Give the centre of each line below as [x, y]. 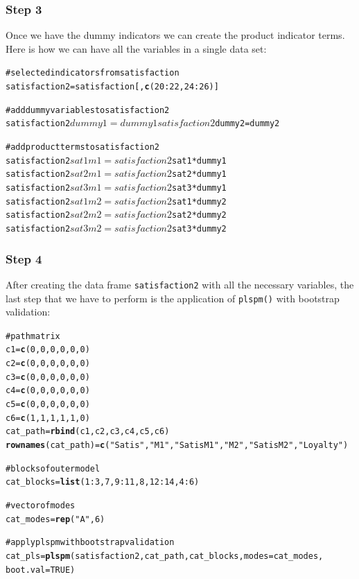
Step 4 [24, 258]
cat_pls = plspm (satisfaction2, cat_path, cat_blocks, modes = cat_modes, [165, 556]
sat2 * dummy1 [199, 174]
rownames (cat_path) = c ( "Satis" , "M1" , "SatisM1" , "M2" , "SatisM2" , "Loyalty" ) [177, 445]
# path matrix [33, 336]
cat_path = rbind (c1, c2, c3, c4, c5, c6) [88, 432]
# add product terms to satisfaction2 [82, 147]
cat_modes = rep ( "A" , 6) [55, 519]
